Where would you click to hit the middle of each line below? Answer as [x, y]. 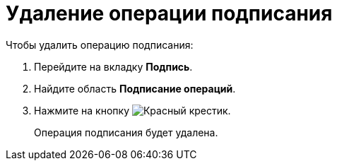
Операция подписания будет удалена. [126, 132]
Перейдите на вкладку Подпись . [113, 66]
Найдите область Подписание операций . [135, 88]
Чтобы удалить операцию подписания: [100, 45]
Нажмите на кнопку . [132, 110]
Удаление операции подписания [169, 13]
